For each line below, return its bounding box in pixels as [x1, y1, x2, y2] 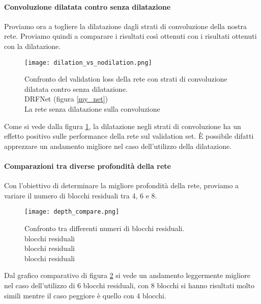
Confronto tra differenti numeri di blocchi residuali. [24, 223, 185, 234]
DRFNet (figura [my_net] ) [24, 93, 108, 104]
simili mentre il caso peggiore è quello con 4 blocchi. [4, 290, 166, 300]
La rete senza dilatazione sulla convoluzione [24, 104, 160, 114]
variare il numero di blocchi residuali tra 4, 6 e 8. [4, 190, 157, 200]
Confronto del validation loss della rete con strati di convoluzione [24, 73, 227, 84]
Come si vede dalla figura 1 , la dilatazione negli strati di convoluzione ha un [4, 120, 241, 131]
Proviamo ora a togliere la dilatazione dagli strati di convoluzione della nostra [4, 20, 247, 31]
